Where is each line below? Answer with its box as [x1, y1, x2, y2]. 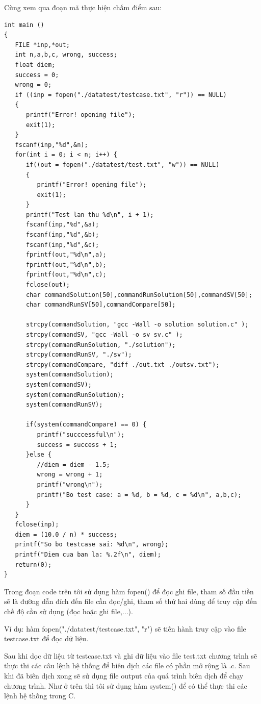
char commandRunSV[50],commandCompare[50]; [25, 301, 176, 309]
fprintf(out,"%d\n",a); [25, 251, 107, 259]
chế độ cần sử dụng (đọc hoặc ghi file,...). [4, 606, 133, 617]
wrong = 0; [15, 81, 52, 89]
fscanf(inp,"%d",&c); [25, 241, 99, 248]
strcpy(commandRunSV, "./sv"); [25, 351, 132, 359]
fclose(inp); [15, 521, 59, 529]
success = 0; [15, 71, 59, 79]
